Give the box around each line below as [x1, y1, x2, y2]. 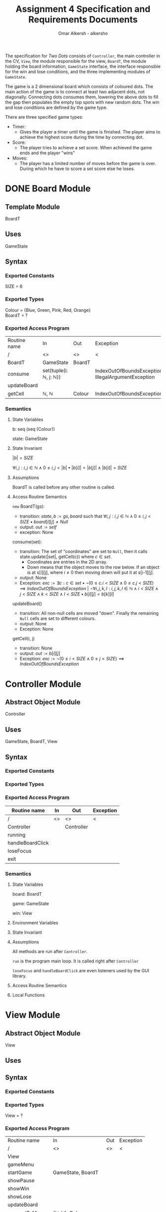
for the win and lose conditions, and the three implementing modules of [5, 68, 151, 75]
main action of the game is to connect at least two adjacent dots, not [5, 88, 145, 94]
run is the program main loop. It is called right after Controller [12, 958, 139, 964]
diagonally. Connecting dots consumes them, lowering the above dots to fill [5, 94, 159, 100]
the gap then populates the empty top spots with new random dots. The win [5, 99, 160, 105]
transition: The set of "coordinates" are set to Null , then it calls [19, 549, 148, 555]
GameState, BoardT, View [5, 738, 58, 744]
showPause [7, 1177, 35, 1184]
